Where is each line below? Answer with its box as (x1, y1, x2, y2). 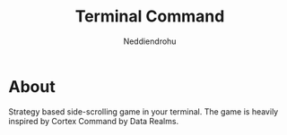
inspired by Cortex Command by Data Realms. (8, 115, 179, 126)
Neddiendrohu (123, 36, 177, 46)
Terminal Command (74, 6, 225, 27)
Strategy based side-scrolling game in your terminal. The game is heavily (8, 105, 279, 117)
